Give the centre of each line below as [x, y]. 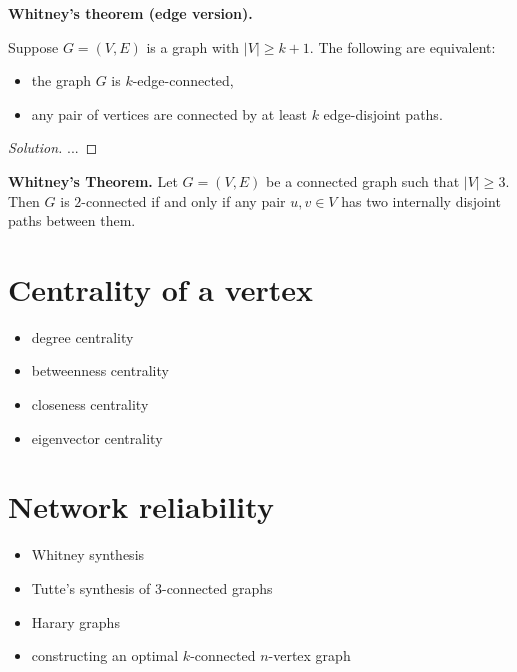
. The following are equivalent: [402, 46]
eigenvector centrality [97, 437]
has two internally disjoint [421, 200]
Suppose [33, 46]
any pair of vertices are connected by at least [169, 113]
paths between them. [72, 220]
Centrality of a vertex [161, 288]
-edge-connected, [183, 80]
